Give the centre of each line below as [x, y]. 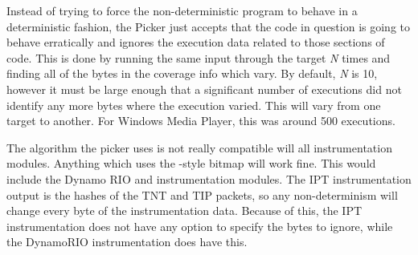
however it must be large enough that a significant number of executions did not [204, 89]
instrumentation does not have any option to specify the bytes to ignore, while [200, 226]
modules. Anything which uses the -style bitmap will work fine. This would [191, 163]
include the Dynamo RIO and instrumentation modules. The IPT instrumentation [209, 178]
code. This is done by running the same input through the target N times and [199, 57]
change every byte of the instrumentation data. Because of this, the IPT [184, 210]
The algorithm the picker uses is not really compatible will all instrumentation [199, 147]
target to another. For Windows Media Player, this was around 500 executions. [201, 121]
